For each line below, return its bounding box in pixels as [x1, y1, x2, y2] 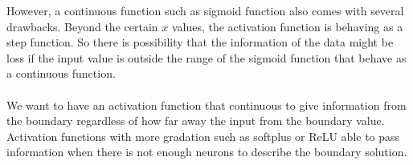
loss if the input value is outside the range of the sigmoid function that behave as [6, 49, 407, 66]
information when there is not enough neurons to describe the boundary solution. [6, 143, 407, 160]
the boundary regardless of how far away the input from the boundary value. [6, 112, 385, 129]
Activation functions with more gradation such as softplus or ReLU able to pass [6, 127, 400, 144]
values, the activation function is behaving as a [171, 18, 403, 34]
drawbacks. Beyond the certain [6, 18, 158, 34]
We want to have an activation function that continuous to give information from [6, 96, 407, 113]
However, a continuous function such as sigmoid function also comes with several [6, 2, 404, 18]
